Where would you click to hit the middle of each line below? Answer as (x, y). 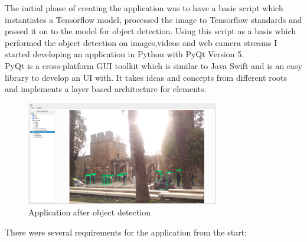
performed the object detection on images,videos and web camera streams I (141, 42)
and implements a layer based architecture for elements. (106, 89)
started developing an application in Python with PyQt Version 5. (125, 54)
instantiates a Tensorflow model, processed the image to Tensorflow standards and (153, 19)
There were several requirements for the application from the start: (126, 232)
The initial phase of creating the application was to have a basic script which (144, 8)
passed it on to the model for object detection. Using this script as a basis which (150, 31)
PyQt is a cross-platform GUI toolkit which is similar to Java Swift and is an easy (153, 65)
